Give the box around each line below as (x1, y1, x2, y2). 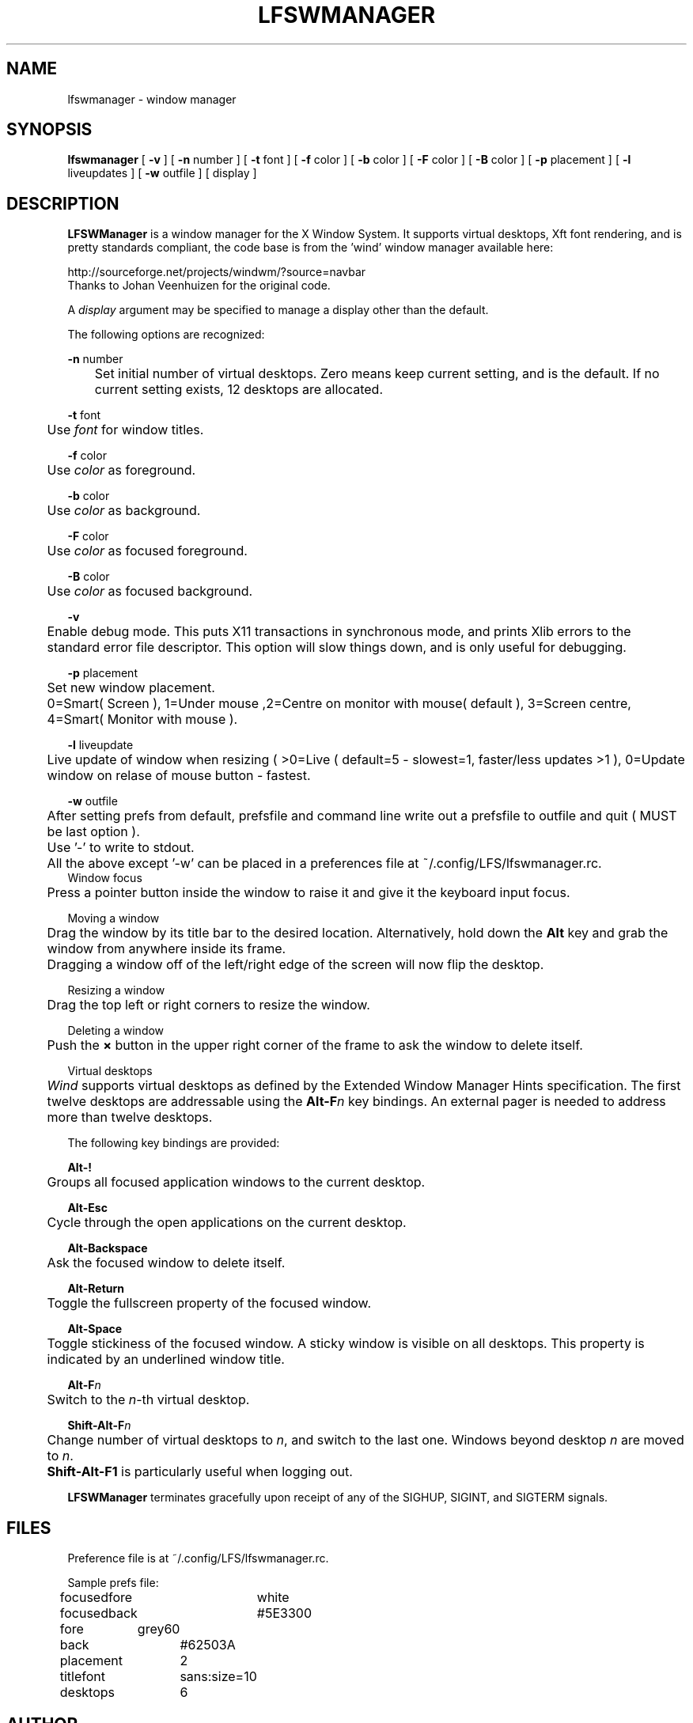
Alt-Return (67, 1282, 125, 1296)
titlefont (59, 1668, 106, 1685)
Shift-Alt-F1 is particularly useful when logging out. (47, 1464, 353, 1480)
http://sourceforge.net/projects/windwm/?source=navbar (67, 265, 366, 279)
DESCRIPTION (6, 193, 119, 214)
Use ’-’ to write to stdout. (47, 839, 195, 856)
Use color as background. (47, 502, 201, 519)
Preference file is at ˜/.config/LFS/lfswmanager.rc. (67, 1551, 329, 1566)
